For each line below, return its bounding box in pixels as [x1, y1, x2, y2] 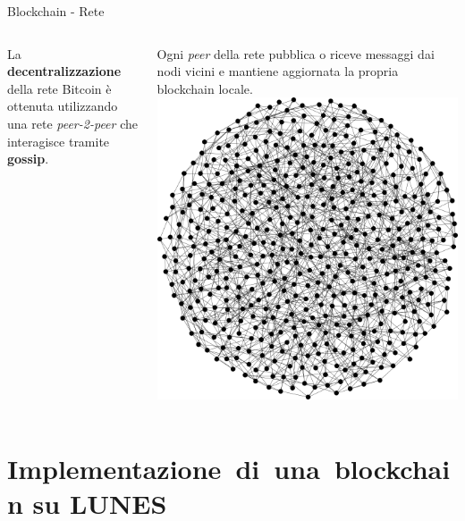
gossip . [7, 149, 49, 168]
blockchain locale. [156, 79, 253, 97]
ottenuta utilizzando [7, 97, 118, 115]
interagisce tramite [7, 131, 110, 150]
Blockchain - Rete [7, 2, 105, 20]
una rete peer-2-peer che [7, 113, 138, 132]
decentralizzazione [7, 62, 122, 80]
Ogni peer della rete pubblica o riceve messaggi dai [156, 44, 435, 63]
